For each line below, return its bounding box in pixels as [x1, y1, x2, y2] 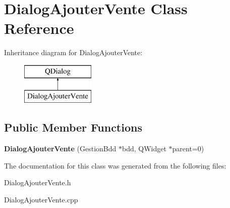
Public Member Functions [4, 119, 142, 135]
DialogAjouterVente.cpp [4, 194, 78, 205]
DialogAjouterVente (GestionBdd [4, 143, 117, 154]
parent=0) [172, 143, 204, 154]
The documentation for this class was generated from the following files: [4, 160, 226, 171]
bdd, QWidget [122, 143, 166, 154]
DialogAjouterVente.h [4, 177, 71, 188]
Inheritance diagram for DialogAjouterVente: [4, 47, 143, 58]
